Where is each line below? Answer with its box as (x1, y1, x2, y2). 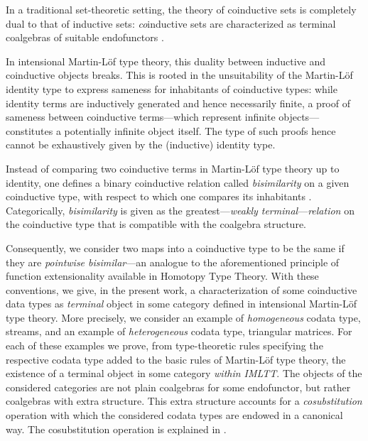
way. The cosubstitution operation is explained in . (6, 421, 227, 436)
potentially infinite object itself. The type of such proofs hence (64, 123, 336, 138)
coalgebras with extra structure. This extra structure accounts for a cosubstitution (6, 393, 362, 408)
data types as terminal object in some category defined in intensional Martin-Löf (6, 296, 357, 311)
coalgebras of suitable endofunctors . (6, 30, 164, 45)
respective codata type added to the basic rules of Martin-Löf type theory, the (6, 352, 346, 366)
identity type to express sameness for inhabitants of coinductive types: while (6, 81, 337, 96)
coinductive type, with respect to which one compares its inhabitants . (6, 189, 312, 204)
